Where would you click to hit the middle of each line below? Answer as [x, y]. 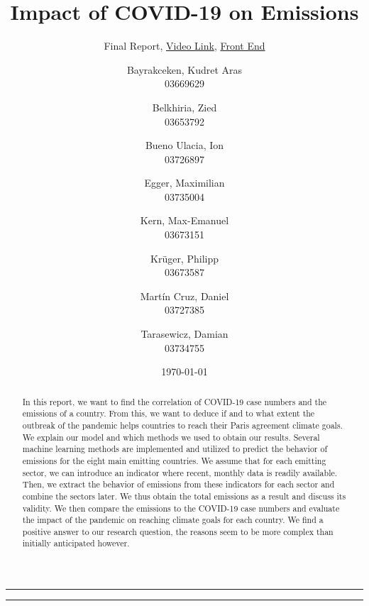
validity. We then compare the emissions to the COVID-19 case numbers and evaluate [181, 508]
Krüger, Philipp [184, 258]
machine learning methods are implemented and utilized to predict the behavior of [175, 449]
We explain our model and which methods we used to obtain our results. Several [171, 437]
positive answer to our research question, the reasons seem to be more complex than [178, 531]
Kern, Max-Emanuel [184, 220]
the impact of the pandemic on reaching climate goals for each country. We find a [173, 520]
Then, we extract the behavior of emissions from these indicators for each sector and [178, 484]
